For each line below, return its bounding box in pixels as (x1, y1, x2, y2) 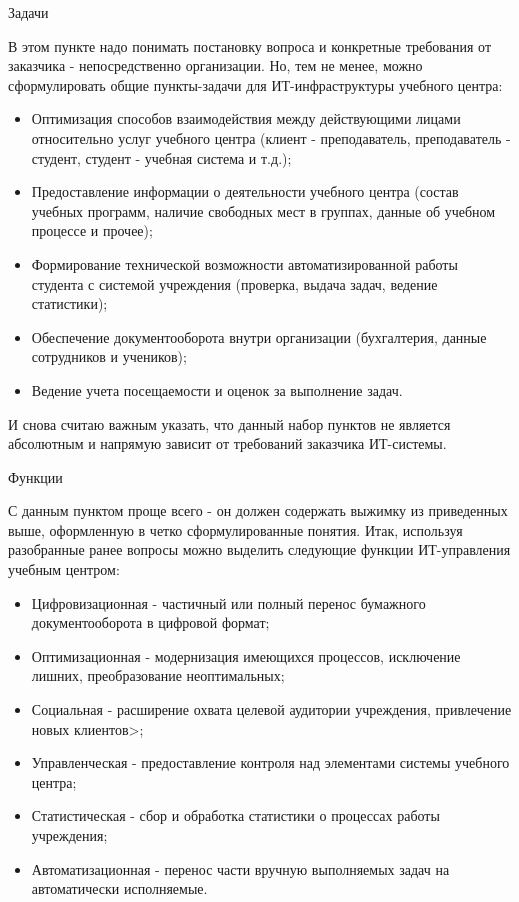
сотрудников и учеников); (31, 346, 187, 367)
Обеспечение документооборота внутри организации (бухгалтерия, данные (31, 326, 487, 347)
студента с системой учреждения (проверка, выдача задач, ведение (31, 273, 438, 294)
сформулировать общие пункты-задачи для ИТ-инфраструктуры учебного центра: (8, 74, 503, 95)
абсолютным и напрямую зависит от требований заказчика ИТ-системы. (8, 433, 447, 454)
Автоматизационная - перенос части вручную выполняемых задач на (31, 858, 450, 879)
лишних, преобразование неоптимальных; (31, 665, 285, 686)
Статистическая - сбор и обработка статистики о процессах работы (31, 805, 440, 826)
